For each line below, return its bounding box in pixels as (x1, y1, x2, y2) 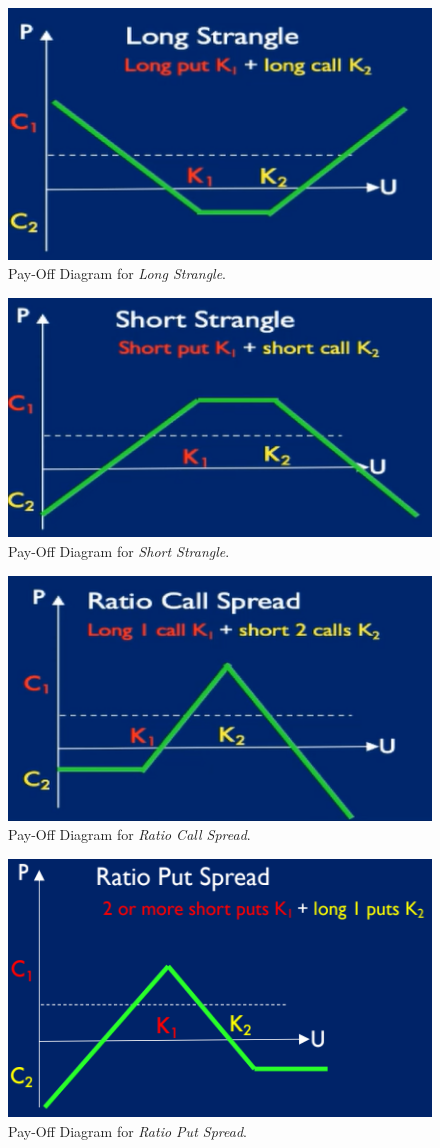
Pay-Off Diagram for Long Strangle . (8, 263, 226, 284)
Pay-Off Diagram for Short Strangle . (8, 541, 230, 562)
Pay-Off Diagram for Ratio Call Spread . (8, 824, 251, 845)
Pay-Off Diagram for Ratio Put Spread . (8, 1120, 247, 1141)
